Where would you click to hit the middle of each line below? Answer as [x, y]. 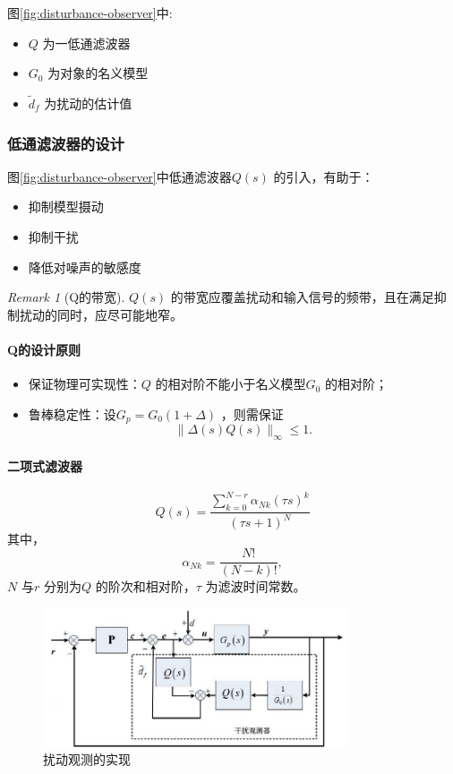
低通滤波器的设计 [66, 143]
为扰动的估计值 [88, 103]
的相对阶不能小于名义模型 [231, 384]
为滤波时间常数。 [256, 586]
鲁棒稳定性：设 [72, 413]
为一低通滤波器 [86, 43]
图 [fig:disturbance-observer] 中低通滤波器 [120, 176]
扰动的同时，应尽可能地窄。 [101, 314]
